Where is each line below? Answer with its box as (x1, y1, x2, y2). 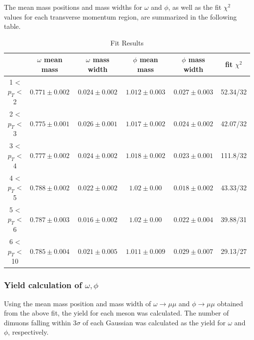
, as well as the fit (168, 2, 222, 12)
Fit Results (110, 37, 144, 47)
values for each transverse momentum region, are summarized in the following (4, 11, 237, 22)
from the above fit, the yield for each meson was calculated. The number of (4, 308, 229, 318)
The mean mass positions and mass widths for (4, 2, 142, 12)
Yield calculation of (4, 279, 82, 291)
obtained (217, 298, 243, 308)
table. (4, 21, 21, 31)
